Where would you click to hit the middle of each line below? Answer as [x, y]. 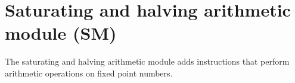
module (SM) [61, 33]
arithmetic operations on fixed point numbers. [89, 73]
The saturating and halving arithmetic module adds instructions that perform [147, 61]
